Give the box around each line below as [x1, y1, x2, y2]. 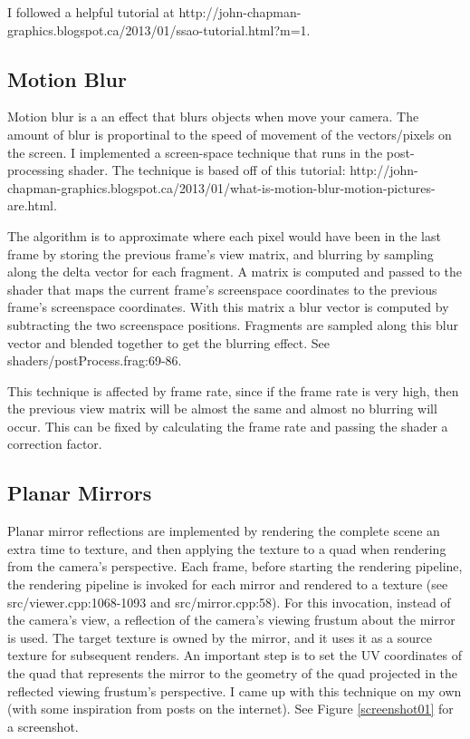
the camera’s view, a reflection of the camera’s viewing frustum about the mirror [7, 610, 456, 629]
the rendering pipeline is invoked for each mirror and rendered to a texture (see [7, 575, 448, 594]
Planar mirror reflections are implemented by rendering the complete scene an [7, 521, 440, 540]
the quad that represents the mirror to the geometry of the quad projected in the [7, 664, 458, 683]
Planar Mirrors [7, 479, 152, 507]
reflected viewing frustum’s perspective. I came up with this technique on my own [7, 681, 462, 700]
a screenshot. [7, 716, 79, 735]
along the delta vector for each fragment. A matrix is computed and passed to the [7, 262, 463, 281]
